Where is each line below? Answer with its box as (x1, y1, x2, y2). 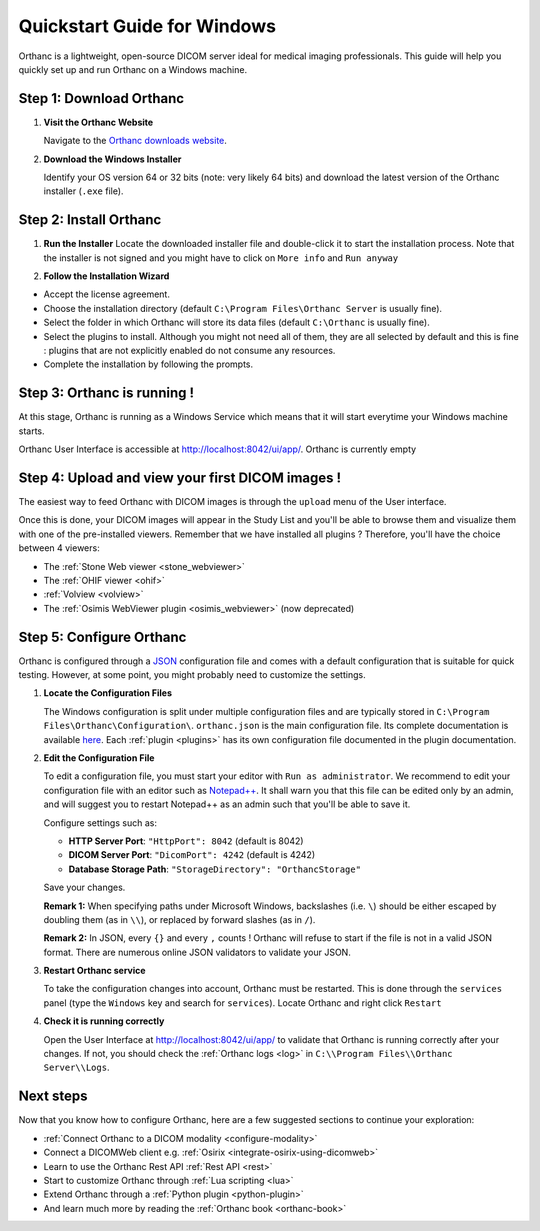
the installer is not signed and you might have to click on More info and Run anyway (43, 251, 399, 264)
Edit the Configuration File (43, 752, 155, 764)
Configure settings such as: (43, 816, 157, 829)
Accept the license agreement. (43, 288, 170, 300)
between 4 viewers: (18, 542, 100, 554)
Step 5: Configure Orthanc (18, 628, 187, 645)
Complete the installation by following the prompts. (43, 358, 254, 370)
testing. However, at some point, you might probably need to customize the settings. (18, 669, 366, 681)
